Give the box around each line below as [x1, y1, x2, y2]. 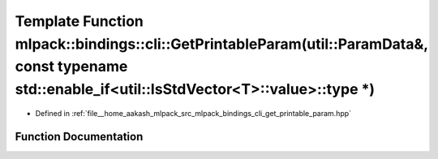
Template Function [15, 12, 144, 30]
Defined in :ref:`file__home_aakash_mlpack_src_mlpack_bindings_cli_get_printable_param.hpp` [35, 108, 352, 118]
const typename [15, 58, 128, 76]
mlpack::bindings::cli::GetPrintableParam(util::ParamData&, [15, 35, 429, 53]
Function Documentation [15, 130, 144, 144]
